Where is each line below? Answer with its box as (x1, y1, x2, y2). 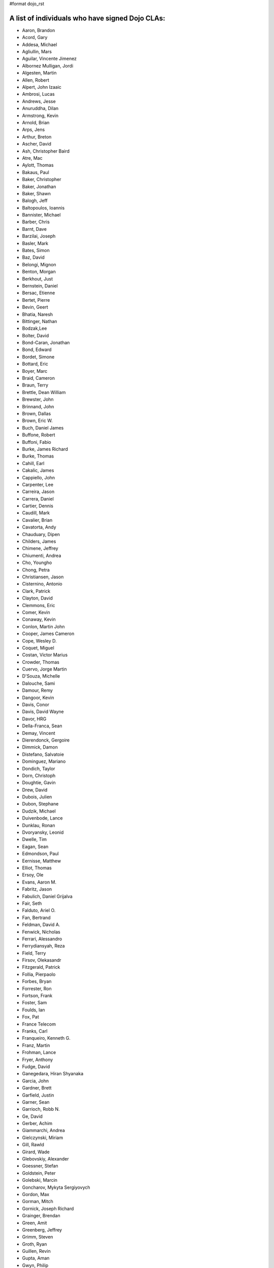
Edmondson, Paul (22, 851, 59, 857)
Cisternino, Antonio (22, 581, 63, 587)
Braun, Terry (22, 382, 48, 388)
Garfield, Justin (22, 1092, 54, 1098)
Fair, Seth (22, 900, 42, 906)
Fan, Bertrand (22, 914, 51, 921)
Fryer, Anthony (22, 1056, 53, 1063)
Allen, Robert (22, 77, 49, 83)
